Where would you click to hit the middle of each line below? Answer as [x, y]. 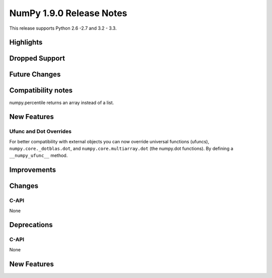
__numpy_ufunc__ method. [39, 155]
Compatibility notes [41, 90]
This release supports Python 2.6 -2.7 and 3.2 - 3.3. [63, 28]
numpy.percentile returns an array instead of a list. [62, 103]
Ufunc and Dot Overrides [40, 132]
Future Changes [35, 75]
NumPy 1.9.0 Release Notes [68, 13]
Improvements [33, 170]
